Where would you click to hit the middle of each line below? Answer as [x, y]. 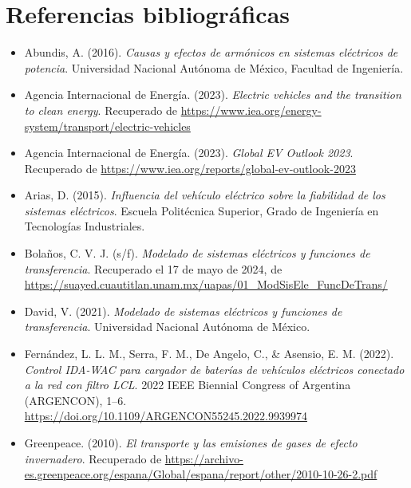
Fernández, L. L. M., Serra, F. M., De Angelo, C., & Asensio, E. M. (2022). [209, 354]
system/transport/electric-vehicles [107, 126]
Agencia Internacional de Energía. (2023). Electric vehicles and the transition [213, 94]
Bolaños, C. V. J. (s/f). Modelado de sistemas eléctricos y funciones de [197, 253]
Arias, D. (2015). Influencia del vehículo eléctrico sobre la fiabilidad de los [205, 195]
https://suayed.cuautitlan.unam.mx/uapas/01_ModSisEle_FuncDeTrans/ [206, 284]
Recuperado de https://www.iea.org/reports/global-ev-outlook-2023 [190, 168]
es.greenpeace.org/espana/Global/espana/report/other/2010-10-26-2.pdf [201, 474]
